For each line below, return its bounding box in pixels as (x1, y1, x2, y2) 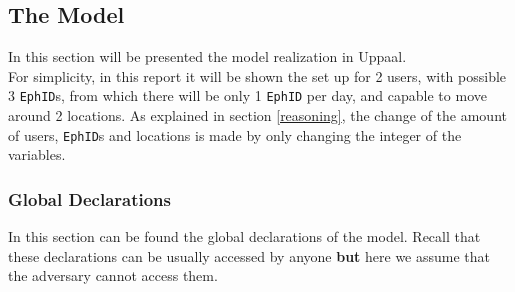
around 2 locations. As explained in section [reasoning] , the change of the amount (8, 105, 507, 126)
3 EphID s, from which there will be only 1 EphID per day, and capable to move (8, 85, 487, 106)
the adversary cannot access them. (8, 265, 218, 286)
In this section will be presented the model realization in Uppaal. (8, 46, 407, 67)
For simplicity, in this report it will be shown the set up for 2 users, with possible (8, 65, 507, 86)
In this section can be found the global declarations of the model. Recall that (8, 226, 481, 247)
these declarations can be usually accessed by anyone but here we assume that (8, 245, 491, 266)
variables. (8, 144, 66, 165)
